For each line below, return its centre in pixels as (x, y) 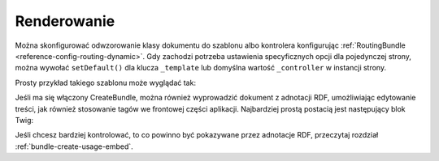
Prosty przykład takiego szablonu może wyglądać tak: (106, 83)
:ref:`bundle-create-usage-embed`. (74, 146)
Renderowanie (65, 21)
